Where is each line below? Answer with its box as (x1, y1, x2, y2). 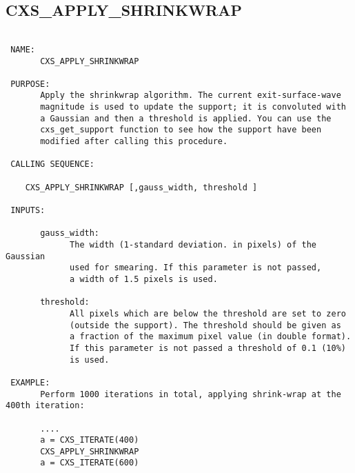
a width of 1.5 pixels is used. (70, 274, 218, 284)
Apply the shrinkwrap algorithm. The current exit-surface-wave (40, 90, 341, 101)
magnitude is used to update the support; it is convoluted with (40, 102, 346, 112)
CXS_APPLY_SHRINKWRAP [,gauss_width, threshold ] (25, 182, 258, 192)
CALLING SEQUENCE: (10, 159, 94, 170)
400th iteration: (6, 401, 85, 411)
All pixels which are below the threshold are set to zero (70, 308, 346, 319)
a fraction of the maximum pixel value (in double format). (70, 332, 352, 342)
